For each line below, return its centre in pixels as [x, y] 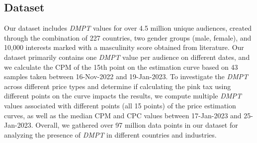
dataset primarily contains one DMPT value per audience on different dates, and [127, 57]
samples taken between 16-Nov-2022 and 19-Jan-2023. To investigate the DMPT [126, 76]
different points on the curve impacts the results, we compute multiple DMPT [123, 96]
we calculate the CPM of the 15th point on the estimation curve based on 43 [121, 67]
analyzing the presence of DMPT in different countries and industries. [110, 134]
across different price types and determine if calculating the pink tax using [118, 86]
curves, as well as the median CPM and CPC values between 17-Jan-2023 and [123, 115]
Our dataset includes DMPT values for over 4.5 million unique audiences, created [128, 28]
